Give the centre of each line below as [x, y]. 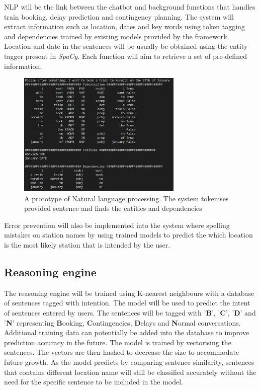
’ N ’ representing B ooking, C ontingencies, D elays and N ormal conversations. [122, 322]
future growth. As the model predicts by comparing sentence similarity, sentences [129, 362]
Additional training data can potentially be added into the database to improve [127, 332]
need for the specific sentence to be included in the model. [94, 382]
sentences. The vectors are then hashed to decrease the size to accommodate [122, 352]
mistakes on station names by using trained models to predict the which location [128, 235]
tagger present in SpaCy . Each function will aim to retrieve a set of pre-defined [125, 56]
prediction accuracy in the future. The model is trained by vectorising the [118, 342]
